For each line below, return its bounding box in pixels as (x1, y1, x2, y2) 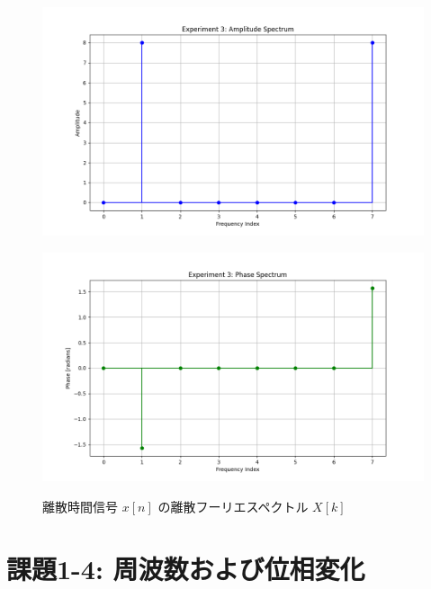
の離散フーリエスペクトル (157, 496, 309, 515)
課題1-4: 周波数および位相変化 (6, 549, 365, 586)
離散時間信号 (42, 496, 118, 515)
